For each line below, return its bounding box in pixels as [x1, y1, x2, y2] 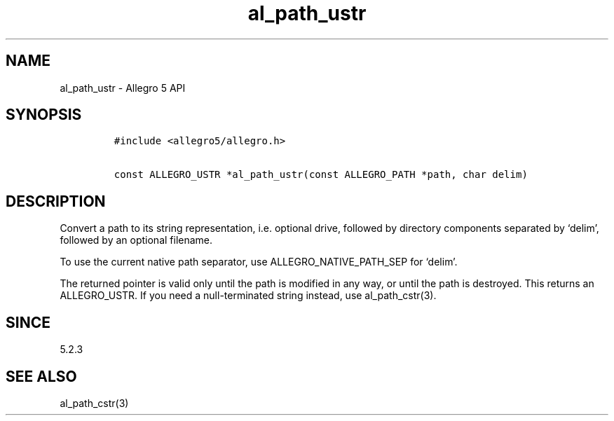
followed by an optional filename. [60, 234, 213, 247]
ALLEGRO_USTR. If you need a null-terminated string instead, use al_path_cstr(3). [60, 289, 437, 302]
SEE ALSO [6, 367, 77, 385]
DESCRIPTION [6, 192, 106, 210]
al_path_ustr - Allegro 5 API [60, 81, 186, 94]
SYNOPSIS [6, 106, 82, 124]
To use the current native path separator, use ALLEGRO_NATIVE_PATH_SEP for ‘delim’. [60, 256, 458, 268]
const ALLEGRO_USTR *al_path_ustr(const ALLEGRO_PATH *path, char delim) [114, 169, 528, 181]
